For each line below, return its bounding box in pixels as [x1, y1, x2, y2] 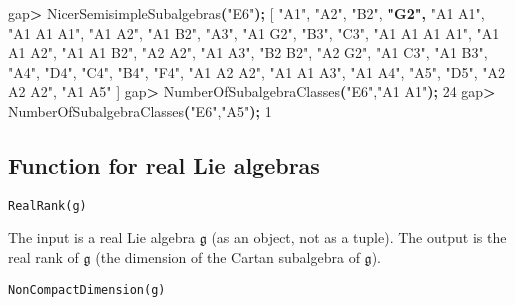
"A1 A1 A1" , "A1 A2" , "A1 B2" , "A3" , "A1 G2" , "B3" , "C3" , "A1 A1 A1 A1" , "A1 [8, 22, 500, 43]
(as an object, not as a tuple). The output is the [211, 227, 507, 248]
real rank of [8, 247, 79, 268]
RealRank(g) [8, 198, 87, 213]
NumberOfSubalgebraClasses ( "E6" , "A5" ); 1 [8, 100, 272, 121]
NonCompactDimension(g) [8, 282, 166, 297]
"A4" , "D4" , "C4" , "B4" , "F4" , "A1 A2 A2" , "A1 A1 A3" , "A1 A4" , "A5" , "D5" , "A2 [8, 61, 506, 82]
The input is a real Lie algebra [8, 227, 196, 248]
